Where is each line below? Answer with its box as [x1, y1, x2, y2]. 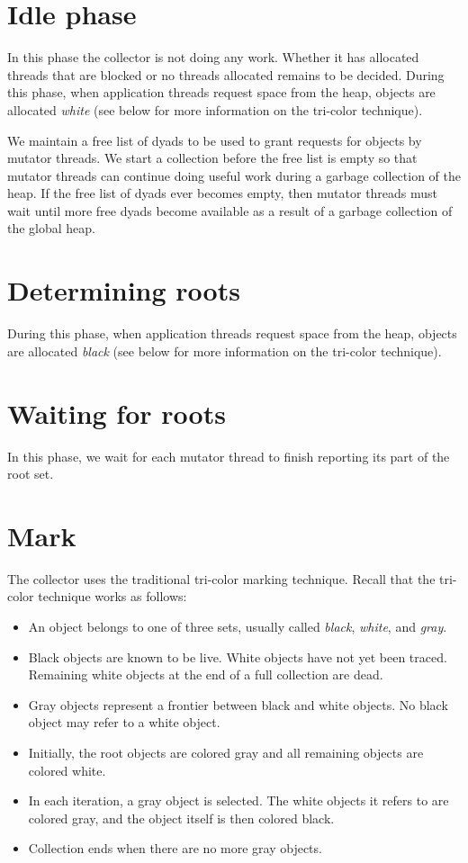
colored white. [28, 760, 106, 779]
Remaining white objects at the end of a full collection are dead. [28, 665, 383, 684]
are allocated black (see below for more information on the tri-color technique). [7, 341, 442, 360]
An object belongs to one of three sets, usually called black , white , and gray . [28, 617, 447, 635]
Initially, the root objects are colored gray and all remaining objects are [28, 742, 424, 761]
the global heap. [7, 219, 96, 238]
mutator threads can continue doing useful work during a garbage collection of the [7, 166, 461, 184]
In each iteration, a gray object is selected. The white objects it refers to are [28, 791, 449, 810]
